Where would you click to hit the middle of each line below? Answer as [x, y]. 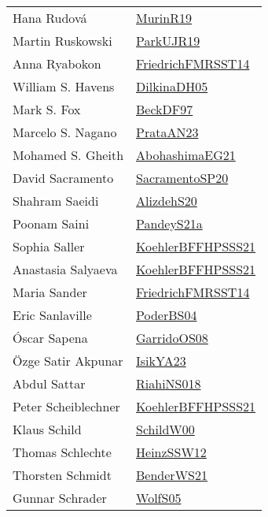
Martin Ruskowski [62, 41]
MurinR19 [164, 18]
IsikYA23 [161, 361]
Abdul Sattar [49, 383]
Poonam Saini [51, 223]
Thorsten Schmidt [62, 475]
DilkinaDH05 [172, 86]
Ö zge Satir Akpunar [68, 361]
